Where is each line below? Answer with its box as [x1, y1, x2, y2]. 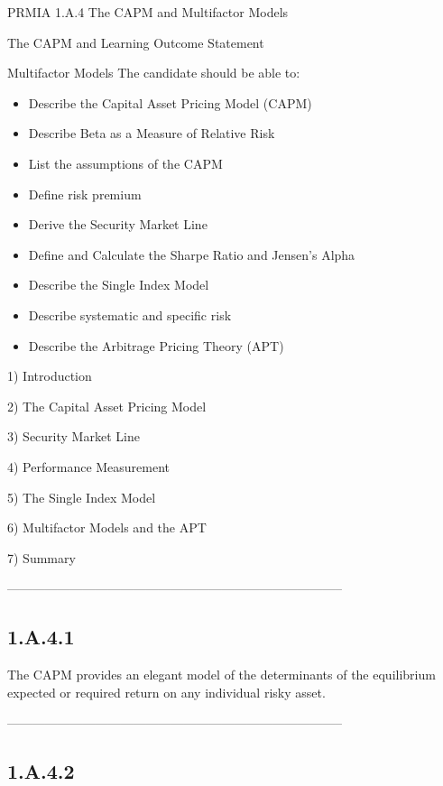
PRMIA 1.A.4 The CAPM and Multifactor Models [7, 3, 289, 21]
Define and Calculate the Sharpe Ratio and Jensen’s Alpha [28, 245, 355, 264]
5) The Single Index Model [7, 487, 156, 506]
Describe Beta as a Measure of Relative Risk [28, 124, 275, 143]
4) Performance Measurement [7, 457, 171, 476]
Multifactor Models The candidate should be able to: [7, 63, 300, 82]
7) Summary [7, 548, 76, 567]
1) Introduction [7, 366, 92, 385]
